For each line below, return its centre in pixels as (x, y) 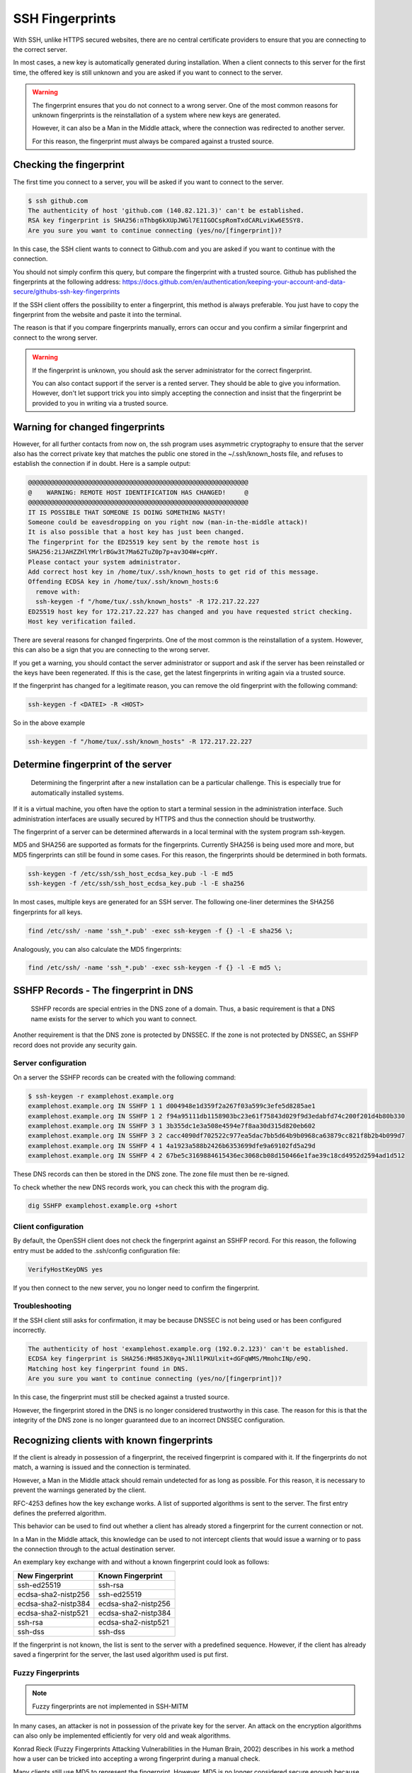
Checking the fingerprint (69, 165)
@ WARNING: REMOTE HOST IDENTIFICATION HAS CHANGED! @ (138, 492)
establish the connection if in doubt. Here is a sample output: (102, 464)
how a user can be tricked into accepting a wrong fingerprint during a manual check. (137, 1759)
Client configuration (48, 1226)
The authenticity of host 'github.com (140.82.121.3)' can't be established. (166, 210)
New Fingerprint (45, 1576)
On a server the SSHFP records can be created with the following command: (125, 1077)
